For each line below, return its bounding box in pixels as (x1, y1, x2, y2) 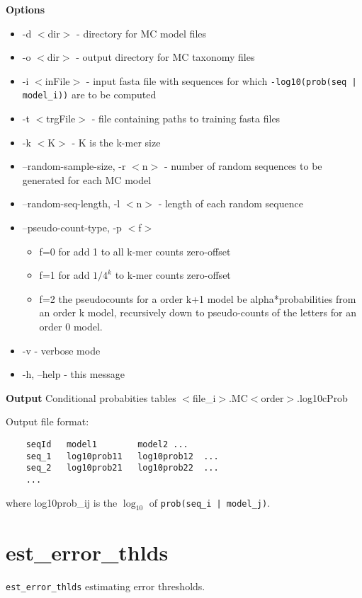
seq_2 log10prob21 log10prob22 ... (26, 463, 219, 473)
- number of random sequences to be (164, 159, 322, 173)
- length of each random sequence (158, 196, 303, 211)
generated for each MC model (22, 172, 152, 187)
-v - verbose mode (22, 343, 101, 357)
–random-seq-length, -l (22, 196, 120, 211)
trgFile (46, 111, 76, 126)
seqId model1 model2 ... (26, 439, 188, 449)
